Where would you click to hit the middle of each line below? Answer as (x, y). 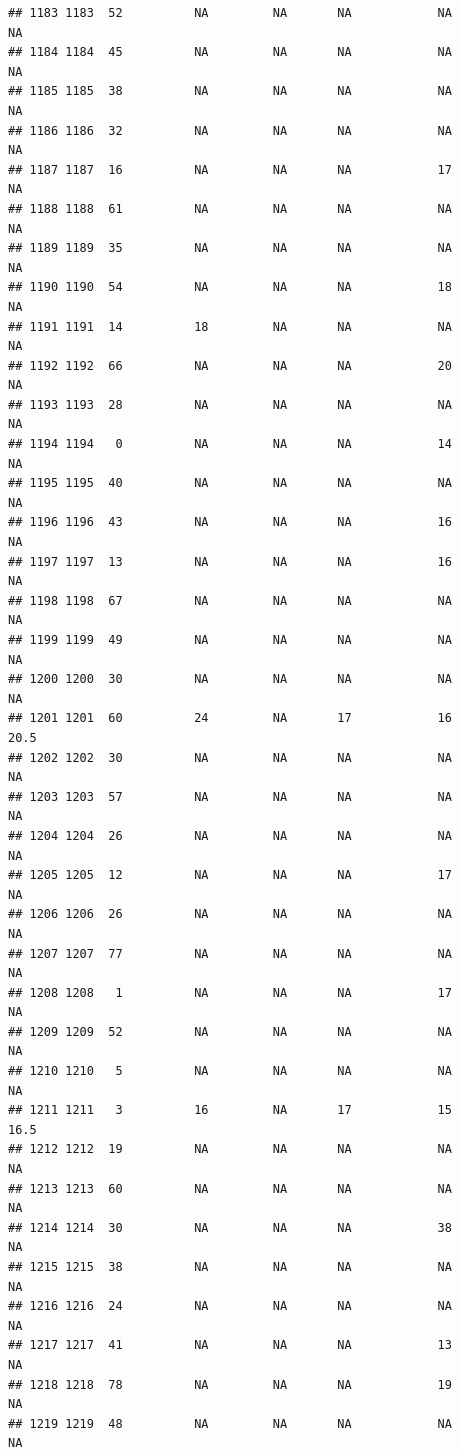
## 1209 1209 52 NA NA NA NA (230, 1031)
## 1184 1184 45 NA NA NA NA (230, 52)
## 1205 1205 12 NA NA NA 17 (230, 875)
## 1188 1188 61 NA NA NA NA (230, 208)
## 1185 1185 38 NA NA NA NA (230, 91)
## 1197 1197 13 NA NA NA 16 (230, 561)
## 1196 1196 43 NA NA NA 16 (230, 522)
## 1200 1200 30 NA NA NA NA (230, 679)
